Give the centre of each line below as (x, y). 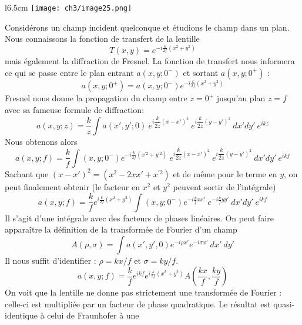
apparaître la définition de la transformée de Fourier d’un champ (121, 229)
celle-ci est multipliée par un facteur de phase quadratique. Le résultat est (138, 304)
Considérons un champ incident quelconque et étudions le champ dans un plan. (147, 27)
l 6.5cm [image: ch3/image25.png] (68, 7)
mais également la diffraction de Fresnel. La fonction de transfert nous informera (150, 61)
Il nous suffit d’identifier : (51, 260)
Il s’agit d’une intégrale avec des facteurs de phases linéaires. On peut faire (139, 218)
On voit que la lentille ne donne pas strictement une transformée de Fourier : (143, 292)
